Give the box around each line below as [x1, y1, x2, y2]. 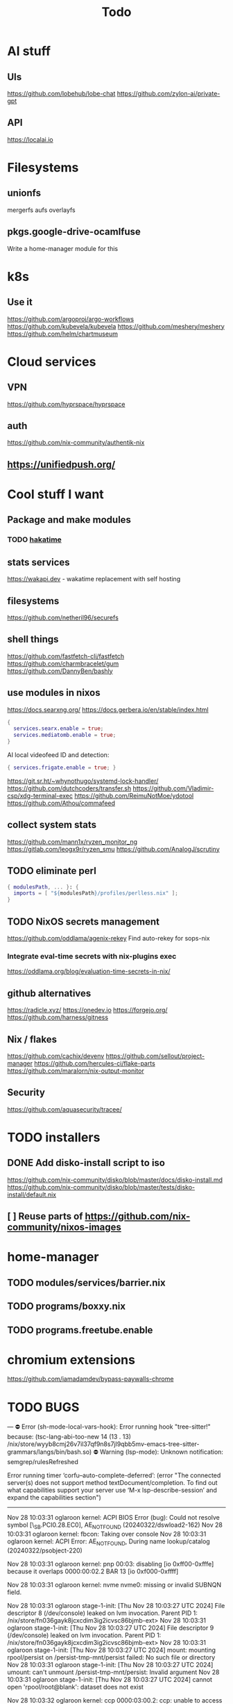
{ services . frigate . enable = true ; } [7, 764, 116, 772]
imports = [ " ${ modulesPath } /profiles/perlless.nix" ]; [13, 890, 178, 897]
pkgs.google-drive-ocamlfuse [7, 226, 141, 238]
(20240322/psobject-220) [7, 1546, 83, 1555]
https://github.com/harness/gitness [7, 1013, 109, 1022]
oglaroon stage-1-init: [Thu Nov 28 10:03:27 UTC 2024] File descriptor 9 [7, 1623, 214, 1632]
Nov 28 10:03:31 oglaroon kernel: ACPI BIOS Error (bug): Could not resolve [7, 1514, 220, 1522]
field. [7, 1588, 22, 1596]
